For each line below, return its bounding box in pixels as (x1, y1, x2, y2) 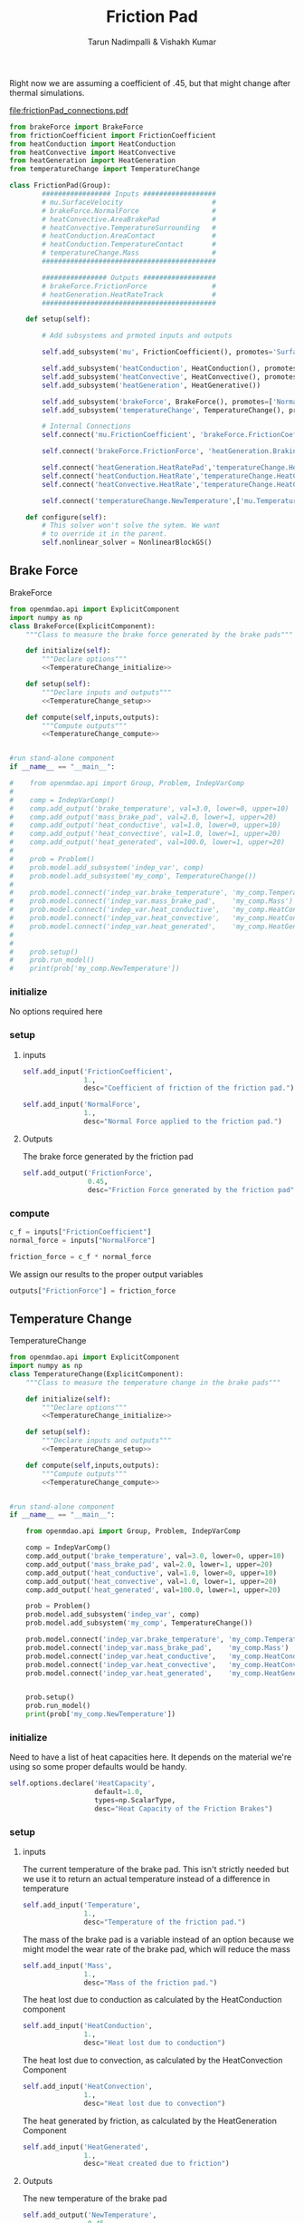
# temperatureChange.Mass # (42, 248, 217, 257)
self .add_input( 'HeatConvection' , (22, 2082, 153, 2092)
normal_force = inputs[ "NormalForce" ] (9, 1236, 156, 1245)
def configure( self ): (25, 512, 107, 522)
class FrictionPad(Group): (9, 181, 111, 190)
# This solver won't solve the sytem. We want (42, 521, 221, 530)
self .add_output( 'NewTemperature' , (22, 2210, 157, 2220)
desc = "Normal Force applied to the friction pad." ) (83, 1117, 282, 1126)
